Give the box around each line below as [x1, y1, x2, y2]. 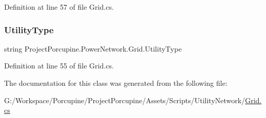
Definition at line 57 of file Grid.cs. [4, 2, 114, 12]
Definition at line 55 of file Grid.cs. [4, 60, 114, 71]
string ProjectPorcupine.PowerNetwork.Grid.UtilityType [4, 43, 182, 54]
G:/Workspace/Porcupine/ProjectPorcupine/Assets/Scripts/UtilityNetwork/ [4, 95, 245, 105]
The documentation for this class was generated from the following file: [4, 78, 227, 88]
